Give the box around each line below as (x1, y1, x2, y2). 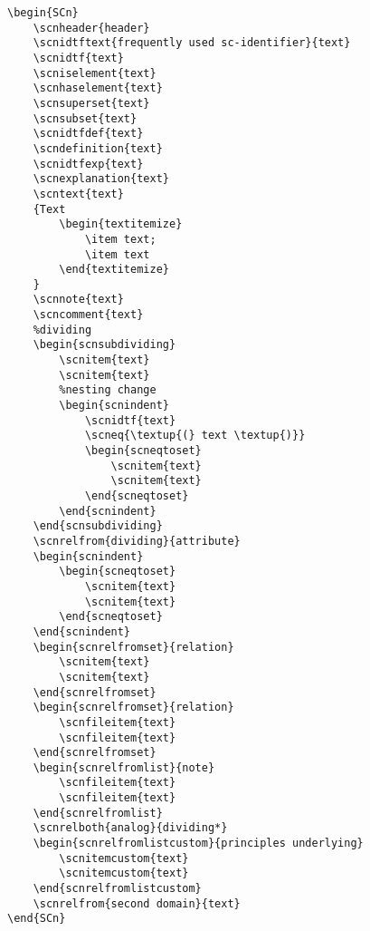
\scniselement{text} (33, 66, 157, 80)
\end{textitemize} (59, 263, 169, 276)
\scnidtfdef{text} (33, 127, 144, 141)
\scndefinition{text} (33, 141, 163, 155)
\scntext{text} (33, 187, 124, 200)
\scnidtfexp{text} (33, 157, 144, 170)
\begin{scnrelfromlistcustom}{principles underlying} (33, 837, 364, 850)
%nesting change (59, 383, 157, 397)
